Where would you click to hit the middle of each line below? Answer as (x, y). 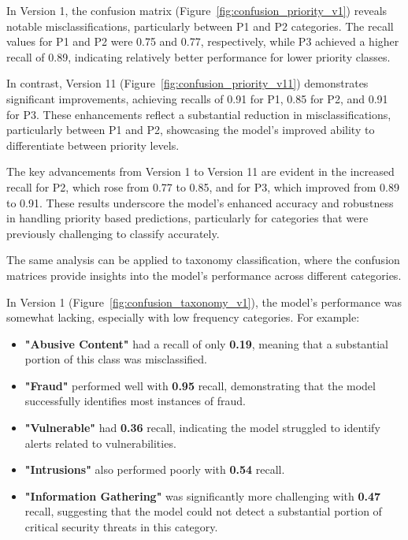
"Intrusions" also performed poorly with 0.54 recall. (155, 469)
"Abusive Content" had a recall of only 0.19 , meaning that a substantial (206, 343)
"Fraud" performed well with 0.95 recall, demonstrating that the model (200, 385)
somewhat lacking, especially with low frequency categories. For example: (183, 317)
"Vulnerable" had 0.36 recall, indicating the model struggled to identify (202, 428)
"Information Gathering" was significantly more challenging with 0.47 (203, 495)
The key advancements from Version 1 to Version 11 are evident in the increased (200, 171)
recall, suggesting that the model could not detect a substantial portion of (203, 511)
